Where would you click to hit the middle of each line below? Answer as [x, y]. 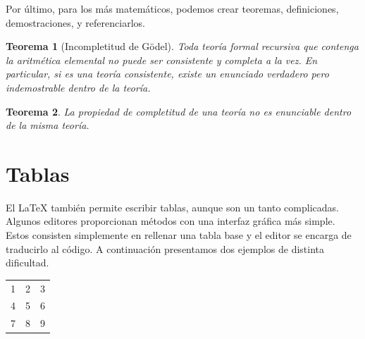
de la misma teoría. [48, 125]
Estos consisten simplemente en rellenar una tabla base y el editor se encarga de [179, 235]
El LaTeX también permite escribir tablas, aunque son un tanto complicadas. [172, 207]
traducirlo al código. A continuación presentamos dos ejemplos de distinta [165, 248]
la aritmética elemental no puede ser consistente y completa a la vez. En [162, 60]
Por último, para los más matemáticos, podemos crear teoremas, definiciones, [172, 8]
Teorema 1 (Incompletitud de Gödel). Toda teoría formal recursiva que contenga [182, 46]
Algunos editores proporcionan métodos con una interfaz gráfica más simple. [171, 221]
